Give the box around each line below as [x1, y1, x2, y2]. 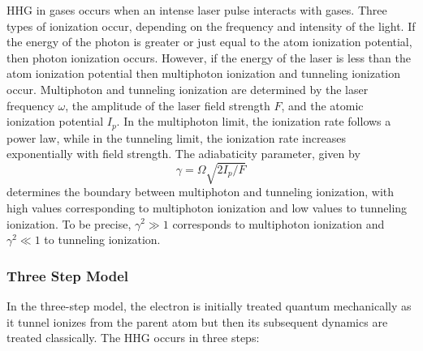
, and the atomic [281, 96, 364, 113]
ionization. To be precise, [6, 215, 132, 232]
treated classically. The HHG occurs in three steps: [6, 329, 260, 346]
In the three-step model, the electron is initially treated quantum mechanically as [6, 297, 412, 314]
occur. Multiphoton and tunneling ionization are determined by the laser [6, 80, 369, 97]
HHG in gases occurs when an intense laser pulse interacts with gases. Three [6, 2, 387, 18]
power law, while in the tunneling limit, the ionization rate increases [6, 129, 346, 146]
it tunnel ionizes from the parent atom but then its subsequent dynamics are [6, 313, 388, 330]
